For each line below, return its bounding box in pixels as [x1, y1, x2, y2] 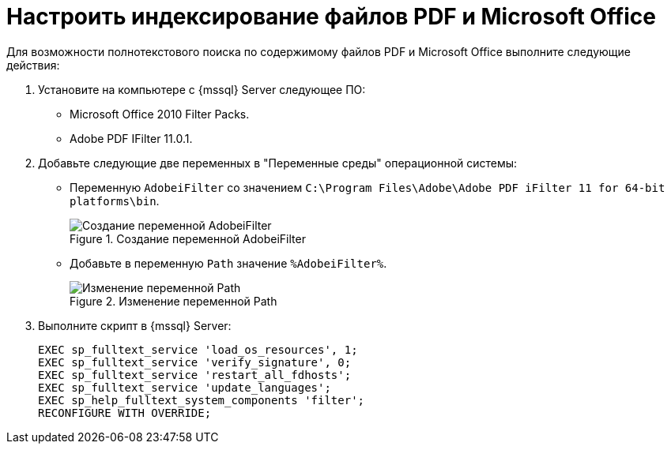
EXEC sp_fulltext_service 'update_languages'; [38, 381, 331, 394]
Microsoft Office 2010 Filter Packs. [70, 107, 250, 121]
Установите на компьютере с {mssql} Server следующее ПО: [38, 82, 366, 96]
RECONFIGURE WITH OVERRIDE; [38, 406, 212, 419]
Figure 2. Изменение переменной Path [70, 294, 277, 308]
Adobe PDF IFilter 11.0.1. [70, 131, 193, 145]
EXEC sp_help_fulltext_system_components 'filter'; [38, 393, 365, 407]
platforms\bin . [70, 193, 160, 208]
